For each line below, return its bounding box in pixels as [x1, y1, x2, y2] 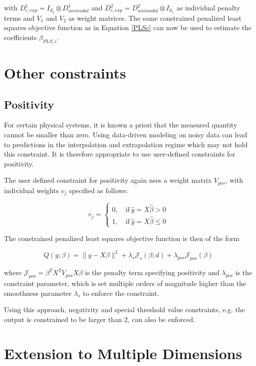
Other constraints [4, 63, 126, 83]
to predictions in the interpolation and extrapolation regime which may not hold [4, 139, 248, 149]
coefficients [4, 32, 37, 42]
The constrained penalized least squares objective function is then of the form [4, 233, 240, 244]
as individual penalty [176, 2, 240, 12]
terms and [4, 12, 35, 23]
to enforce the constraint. [83, 287, 159, 298]
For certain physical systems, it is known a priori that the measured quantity [4, 120, 237, 130]
